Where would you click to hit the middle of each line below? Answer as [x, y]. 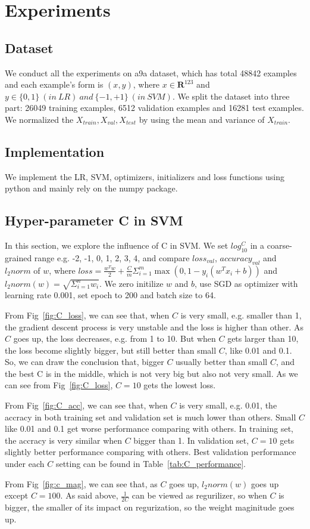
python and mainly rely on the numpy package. [91, 188]
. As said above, [89, 495]
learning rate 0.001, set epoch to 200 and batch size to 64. [110, 295]
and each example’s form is [54, 84]
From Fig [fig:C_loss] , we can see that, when [87, 315]
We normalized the [39, 119]
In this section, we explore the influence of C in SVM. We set [117, 245]
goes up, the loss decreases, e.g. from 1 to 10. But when [115, 338]
